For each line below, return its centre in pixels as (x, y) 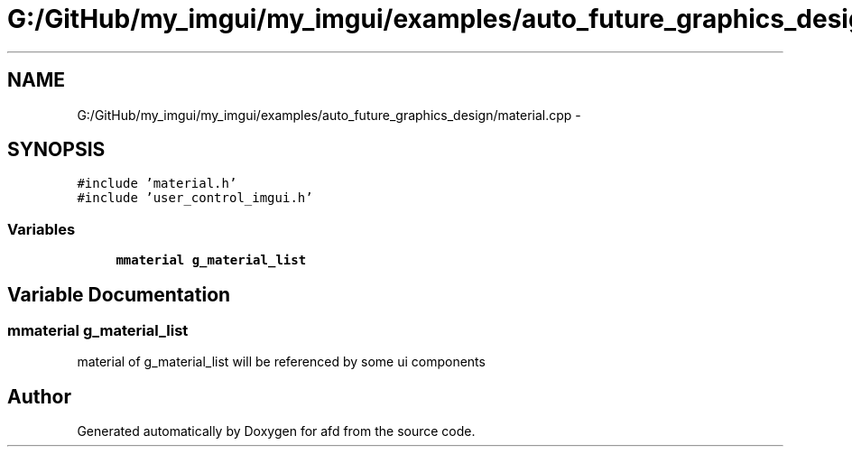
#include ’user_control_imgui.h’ (195, 198)
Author (39, 396)
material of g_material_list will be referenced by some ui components (281, 362)
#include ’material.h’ (157, 184)
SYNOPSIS (56, 150)
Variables (42, 229)
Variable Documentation (119, 294)
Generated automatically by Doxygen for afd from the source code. (276, 431)
